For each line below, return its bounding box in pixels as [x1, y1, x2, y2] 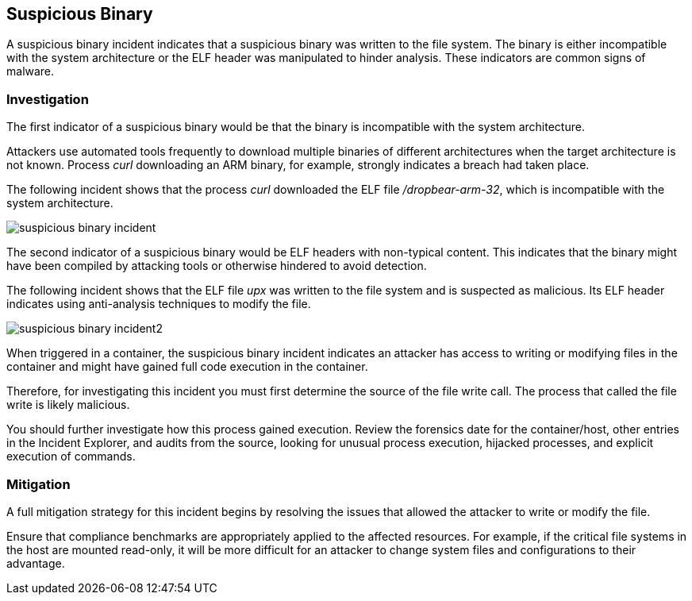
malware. [6, 64, 55, 79]
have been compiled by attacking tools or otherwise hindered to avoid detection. [6, 259, 427, 273]
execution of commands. [6, 449, 136, 464]
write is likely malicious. [6, 398, 130, 412]
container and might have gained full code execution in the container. [6, 360, 368, 374]
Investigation [6, 91, 89, 107]
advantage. [6, 556, 65, 570]
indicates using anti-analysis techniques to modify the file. [6, 297, 311, 311]
